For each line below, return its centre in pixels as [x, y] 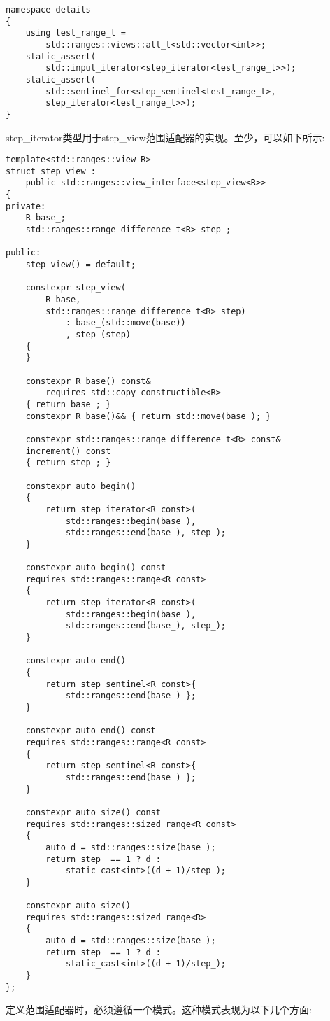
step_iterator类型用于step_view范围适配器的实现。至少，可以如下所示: [165, 137]
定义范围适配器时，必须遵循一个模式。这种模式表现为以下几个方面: [159, 1009]
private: [26, 206]
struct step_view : [51, 171]
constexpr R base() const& [88, 381]
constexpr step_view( [76, 288]
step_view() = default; [81, 265]
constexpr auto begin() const [96, 568]
